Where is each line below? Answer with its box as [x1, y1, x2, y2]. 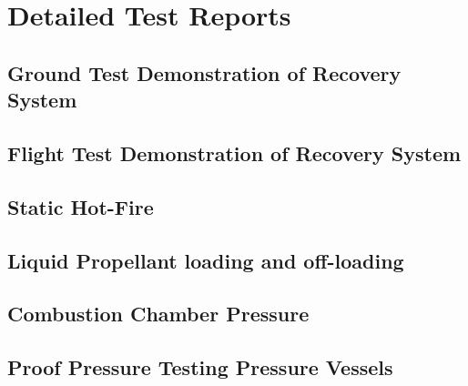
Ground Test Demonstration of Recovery [7, 58, 402, 86]
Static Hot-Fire [7, 192, 154, 220]
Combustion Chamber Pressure [7, 300, 310, 328]
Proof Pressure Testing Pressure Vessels [7, 353, 393, 381]
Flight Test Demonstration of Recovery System [7, 138, 462, 167]
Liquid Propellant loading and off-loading [7, 246, 404, 274]
